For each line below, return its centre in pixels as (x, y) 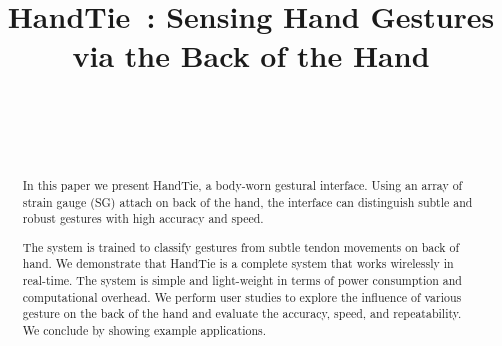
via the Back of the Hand (251, 55)
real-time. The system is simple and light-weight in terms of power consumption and (242, 280)
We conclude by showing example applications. (144, 330)
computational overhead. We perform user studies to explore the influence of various (242, 296)
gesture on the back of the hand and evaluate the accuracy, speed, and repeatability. (242, 313)
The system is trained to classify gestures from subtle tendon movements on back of (241, 246)
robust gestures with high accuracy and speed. (143, 218)
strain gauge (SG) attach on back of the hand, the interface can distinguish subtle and (247, 201)
